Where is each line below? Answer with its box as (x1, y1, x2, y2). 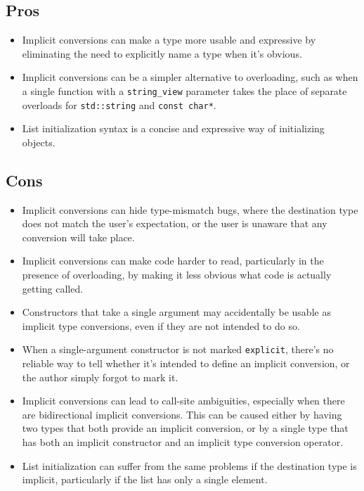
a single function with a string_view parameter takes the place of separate (22, 83, 347, 98)
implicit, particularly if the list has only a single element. (22, 472, 268, 487)
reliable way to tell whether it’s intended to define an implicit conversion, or (22, 356, 350, 371)
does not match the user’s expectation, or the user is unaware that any (22, 216, 327, 231)
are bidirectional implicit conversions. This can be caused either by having (22, 407, 342, 421)
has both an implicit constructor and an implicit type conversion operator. (22, 435, 344, 449)
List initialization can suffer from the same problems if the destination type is (22, 458, 357, 473)
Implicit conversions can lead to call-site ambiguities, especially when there (22, 393, 345, 408)
